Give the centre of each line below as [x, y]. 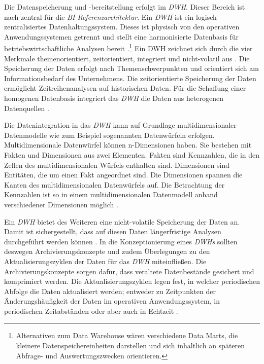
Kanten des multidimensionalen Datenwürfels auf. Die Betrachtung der [114, 184]
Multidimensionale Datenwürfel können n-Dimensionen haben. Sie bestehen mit [128, 145]
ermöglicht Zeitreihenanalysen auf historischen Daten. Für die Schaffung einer [125, 88]
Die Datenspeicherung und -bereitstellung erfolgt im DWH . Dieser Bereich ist [125, 7]
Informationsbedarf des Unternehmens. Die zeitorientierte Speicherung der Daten [130, 78]
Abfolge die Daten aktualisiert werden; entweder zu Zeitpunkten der [110, 291]
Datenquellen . [27, 108]
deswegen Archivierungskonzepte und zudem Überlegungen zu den [107, 251]
